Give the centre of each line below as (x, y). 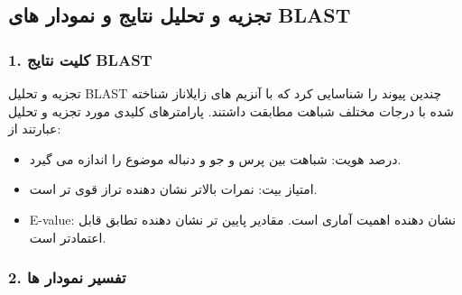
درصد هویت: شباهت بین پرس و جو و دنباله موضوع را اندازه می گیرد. (215, 158)
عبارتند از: (35, 129)
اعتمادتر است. (68, 237)
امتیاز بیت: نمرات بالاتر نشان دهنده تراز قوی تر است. (173, 189)
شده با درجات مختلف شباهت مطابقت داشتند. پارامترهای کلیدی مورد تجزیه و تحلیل (231, 111)
